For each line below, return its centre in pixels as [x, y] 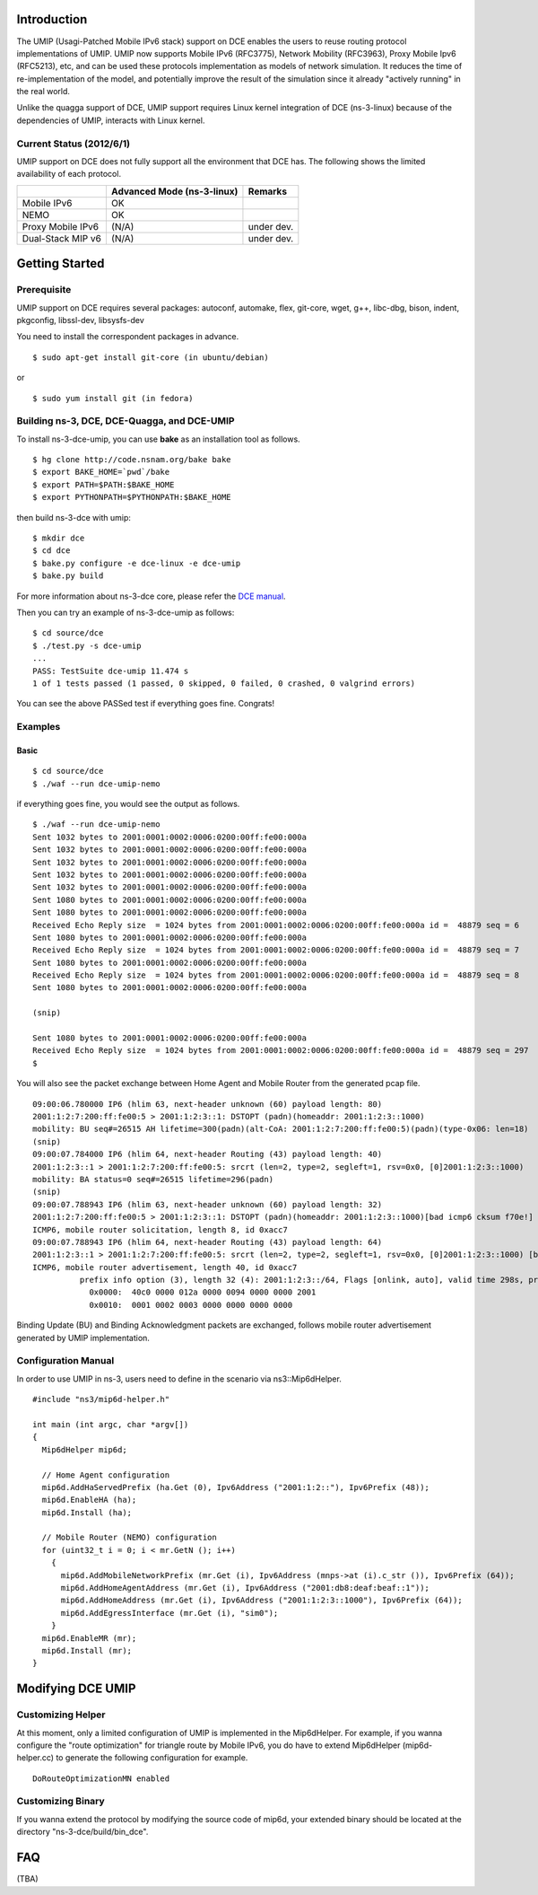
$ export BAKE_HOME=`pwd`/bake [101, 472]
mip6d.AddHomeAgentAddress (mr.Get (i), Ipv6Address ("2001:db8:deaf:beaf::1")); [245, 1588]
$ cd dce [52, 551]
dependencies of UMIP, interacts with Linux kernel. [111, 120]
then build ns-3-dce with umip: [74, 517]
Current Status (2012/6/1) [74, 144]
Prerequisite [44, 290]
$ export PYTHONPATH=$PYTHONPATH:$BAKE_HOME [132, 497]
